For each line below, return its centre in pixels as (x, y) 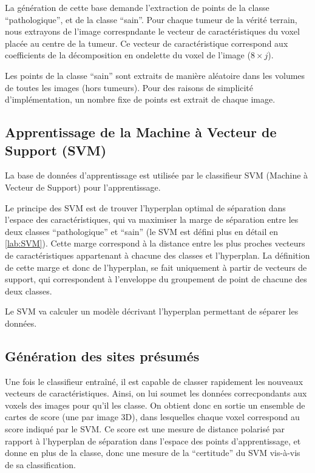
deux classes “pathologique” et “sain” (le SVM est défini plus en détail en (141, 231)
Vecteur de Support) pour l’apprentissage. (83, 187)
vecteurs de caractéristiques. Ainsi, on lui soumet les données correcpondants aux (156, 393)
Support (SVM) (56, 150)
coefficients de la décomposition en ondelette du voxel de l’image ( (128, 55)
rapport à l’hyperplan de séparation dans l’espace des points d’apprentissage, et (153, 441)
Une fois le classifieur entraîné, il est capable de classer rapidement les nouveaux (154, 381)
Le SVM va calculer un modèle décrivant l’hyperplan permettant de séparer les (152, 311)
